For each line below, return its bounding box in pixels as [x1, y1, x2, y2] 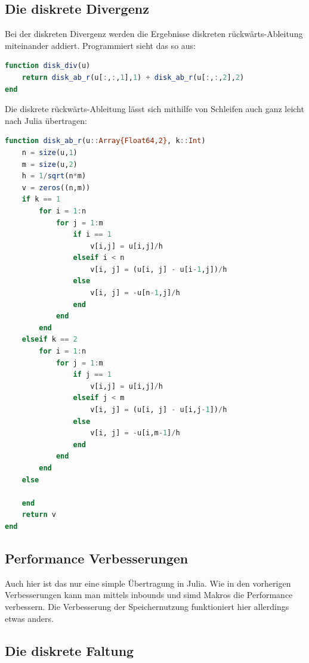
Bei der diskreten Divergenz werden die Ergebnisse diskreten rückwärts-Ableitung [5, 27, 303, 40]
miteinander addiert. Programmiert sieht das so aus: [5, 39, 196, 51]
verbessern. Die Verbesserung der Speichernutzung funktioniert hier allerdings [5, 600, 289, 612]
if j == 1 [73, 370, 112, 379]
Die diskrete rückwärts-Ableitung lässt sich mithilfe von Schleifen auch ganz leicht [5, 103, 304, 115]
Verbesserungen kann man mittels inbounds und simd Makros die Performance [5, 588, 293, 601]
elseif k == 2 [21, 335, 78, 344]
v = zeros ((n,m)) [21, 183, 91, 192]
